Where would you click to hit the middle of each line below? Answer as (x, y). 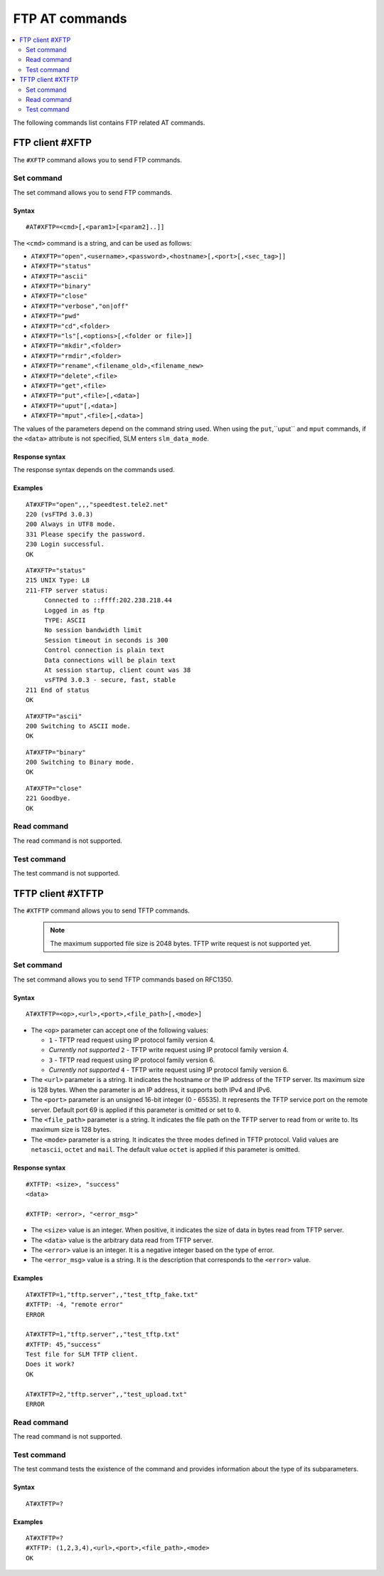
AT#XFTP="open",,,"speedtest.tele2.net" (97, 504)
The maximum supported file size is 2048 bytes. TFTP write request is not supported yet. (181, 943)
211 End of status (58, 690)
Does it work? (50, 1364)
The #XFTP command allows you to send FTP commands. (98, 159)
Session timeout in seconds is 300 (106, 640)
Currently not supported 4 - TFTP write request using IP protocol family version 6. (169, 1070)
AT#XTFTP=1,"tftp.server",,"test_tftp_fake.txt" (112, 1294)
